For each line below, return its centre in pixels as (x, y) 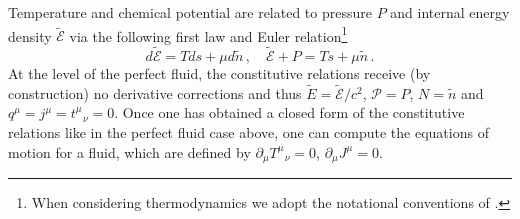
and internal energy (450, 12)
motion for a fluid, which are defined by (129, 151)
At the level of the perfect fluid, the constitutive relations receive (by (219, 73)
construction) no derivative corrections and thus (155, 92)
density (30, 35)
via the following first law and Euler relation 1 (208, 34)
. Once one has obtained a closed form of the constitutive (289, 112)
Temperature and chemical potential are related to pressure (190, 12)
